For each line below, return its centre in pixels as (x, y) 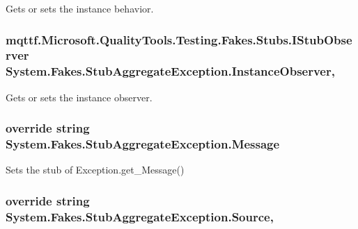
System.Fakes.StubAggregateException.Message (143, 144)
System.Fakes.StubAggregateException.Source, (140, 216)
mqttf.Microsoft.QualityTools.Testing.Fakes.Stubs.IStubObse (179, 39)
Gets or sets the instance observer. (79, 97)
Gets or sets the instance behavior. (80, 8)
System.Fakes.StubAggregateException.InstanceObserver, (170, 71)
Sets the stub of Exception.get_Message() (95, 170)
